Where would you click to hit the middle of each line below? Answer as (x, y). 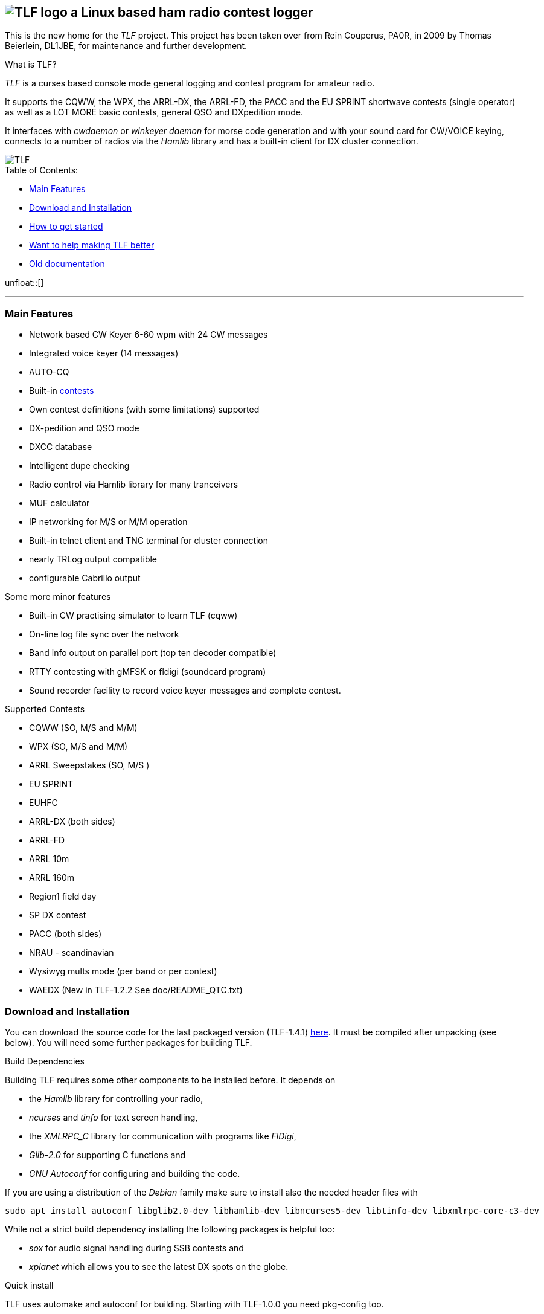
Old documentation (67, 264)
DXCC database (61, 447)
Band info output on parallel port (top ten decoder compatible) (153, 653)
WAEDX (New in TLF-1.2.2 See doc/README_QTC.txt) (136, 990)
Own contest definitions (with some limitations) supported (144, 410)
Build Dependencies (45, 1061)
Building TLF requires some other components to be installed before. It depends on (170, 1080)
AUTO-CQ (49, 372)
